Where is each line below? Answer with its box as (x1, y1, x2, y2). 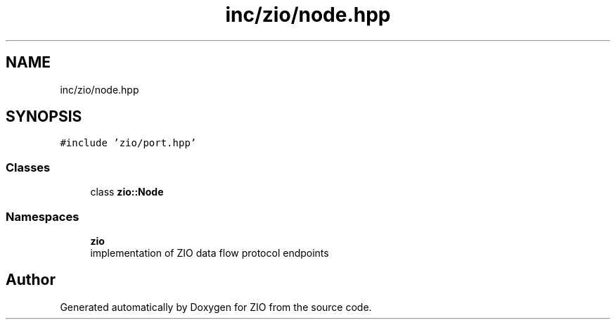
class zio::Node (90, 186, 164, 198)
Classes (6, 160, 51, 174)
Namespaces (6, 209, 79, 224)
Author (6, 271, 56, 289)
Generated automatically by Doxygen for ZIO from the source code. (60, 300, 372, 313)
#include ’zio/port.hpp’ (60, 137, 197, 149)
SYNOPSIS (6, 108, 82, 126)
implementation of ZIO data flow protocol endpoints (90, 246, 329, 259)
